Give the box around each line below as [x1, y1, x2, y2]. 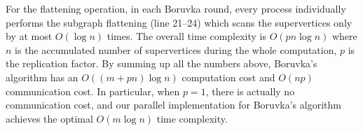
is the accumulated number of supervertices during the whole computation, [15, 42, 337, 57]
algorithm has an [6, 69, 78, 84]
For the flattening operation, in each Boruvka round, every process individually [6, 1, 346, 15]
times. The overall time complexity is [107, 29, 266, 43]
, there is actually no [205, 83, 295, 98]
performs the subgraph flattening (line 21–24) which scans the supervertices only [6, 15, 352, 29]
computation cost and [181, 69, 275, 84]
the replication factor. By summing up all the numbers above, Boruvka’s [6, 56, 317, 71]
